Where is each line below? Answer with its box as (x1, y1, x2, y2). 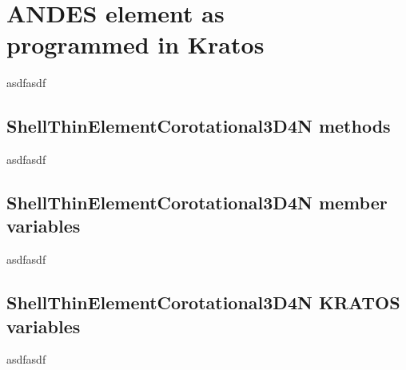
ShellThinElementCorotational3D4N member (6, 190, 388, 215)
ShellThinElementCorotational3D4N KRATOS (6, 290, 400, 315)
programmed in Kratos (6, 28, 265, 61)
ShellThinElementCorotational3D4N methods (6, 113, 391, 138)
